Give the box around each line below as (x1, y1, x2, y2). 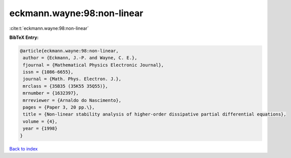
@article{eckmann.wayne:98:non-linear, (20, 48, 119, 54)
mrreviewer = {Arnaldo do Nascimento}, (23, 97, 121, 103)
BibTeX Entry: (9, 34, 39, 40)
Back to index (9, 145, 38, 151)
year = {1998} (23, 126, 58, 131)
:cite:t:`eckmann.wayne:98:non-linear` (9, 25, 89, 31)
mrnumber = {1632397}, (23, 90, 79, 96)
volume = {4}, (23, 119, 58, 124)
